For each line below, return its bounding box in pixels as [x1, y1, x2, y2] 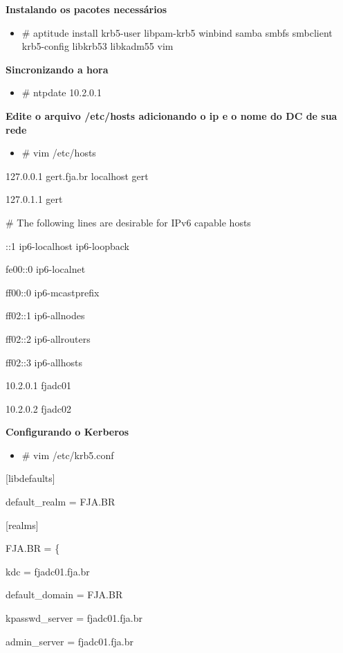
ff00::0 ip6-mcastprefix [6, 285, 100, 299]
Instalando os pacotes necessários [6, 2, 167, 16]
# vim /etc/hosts [21, 145, 96, 160]
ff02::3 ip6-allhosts [6, 355, 82, 369]
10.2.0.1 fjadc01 [6, 378, 71, 393]
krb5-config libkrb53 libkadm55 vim [21, 39, 174, 53]
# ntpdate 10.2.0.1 [21, 85, 102, 100]
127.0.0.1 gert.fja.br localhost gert [6, 168, 149, 183]
